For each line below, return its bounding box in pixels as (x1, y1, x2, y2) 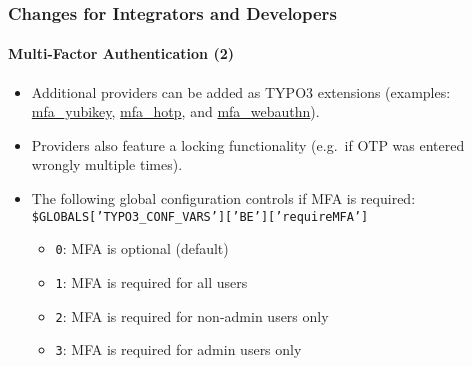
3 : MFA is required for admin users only (55, 339, 302, 360)
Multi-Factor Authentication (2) (8, 43, 234, 64)
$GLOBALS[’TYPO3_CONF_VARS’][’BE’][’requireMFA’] (31, 209, 369, 224)
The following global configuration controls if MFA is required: (31, 188, 416, 209)
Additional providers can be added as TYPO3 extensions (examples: (31, 81, 451, 102)
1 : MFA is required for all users (55, 271, 248, 292)
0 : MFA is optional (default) (55, 238, 229, 259)
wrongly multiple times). (31, 154, 183, 175)
